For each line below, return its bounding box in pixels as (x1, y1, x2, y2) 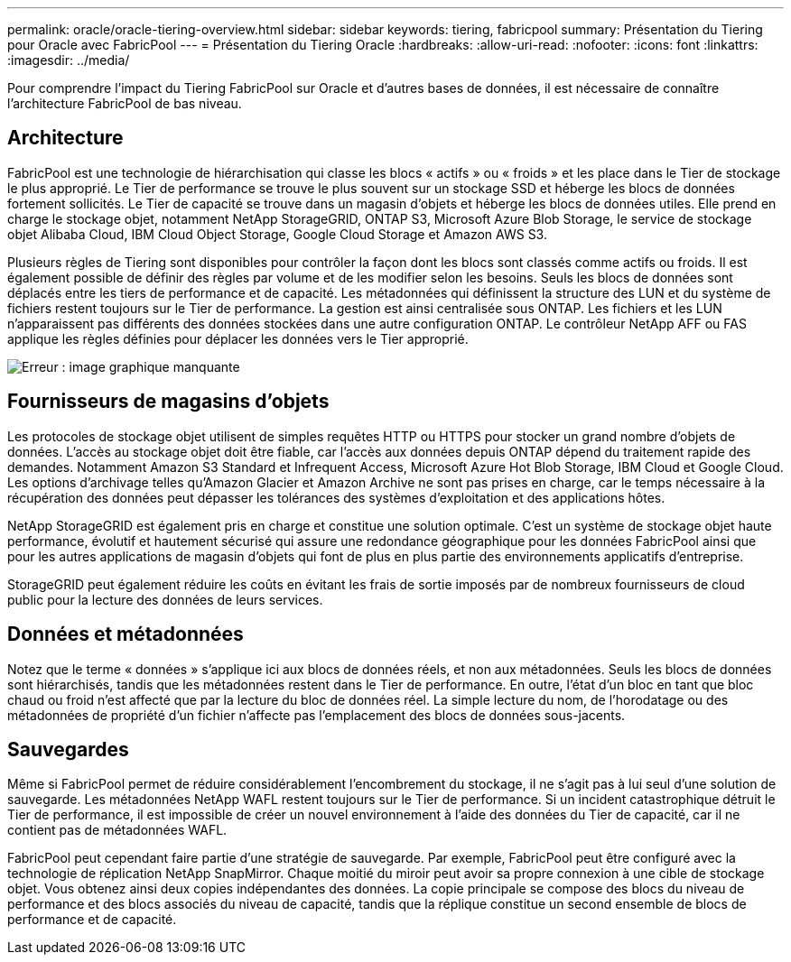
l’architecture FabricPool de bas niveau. (7, 96, 242, 111)
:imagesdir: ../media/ (7, 52, 130, 68)
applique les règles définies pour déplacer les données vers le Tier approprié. (7, 330, 469, 347)
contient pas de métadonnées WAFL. (7, 822, 228, 838)
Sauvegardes (7, 737, 129, 761)
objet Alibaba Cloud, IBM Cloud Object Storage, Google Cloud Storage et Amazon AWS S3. (7, 226, 547, 242)
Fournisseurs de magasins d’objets (7, 390, 330, 413)
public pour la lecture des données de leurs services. (7, 591, 323, 607)
